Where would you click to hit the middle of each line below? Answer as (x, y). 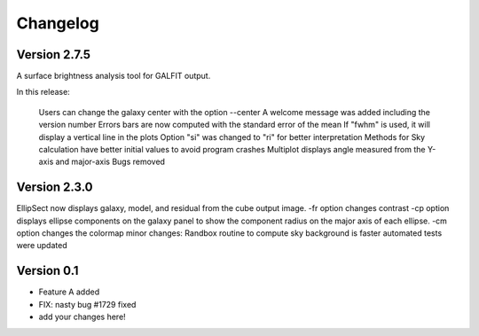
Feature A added (69, 292)
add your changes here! (82, 317)
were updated (42, 246)
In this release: (43, 92)
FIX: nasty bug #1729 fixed (87, 304)
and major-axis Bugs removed (110, 162)
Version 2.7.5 (54, 55)
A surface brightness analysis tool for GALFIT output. (114, 76)
